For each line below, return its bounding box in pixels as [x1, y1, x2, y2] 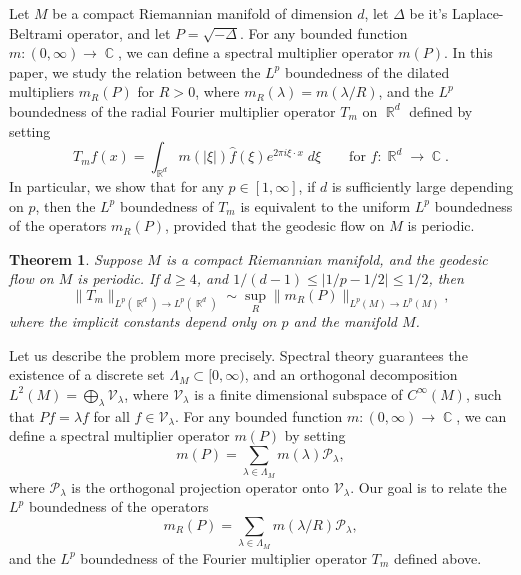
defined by [409, 100, 473, 121]
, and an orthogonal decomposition [244, 364, 458, 385]
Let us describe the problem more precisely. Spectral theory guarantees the [9, 344, 468, 365]
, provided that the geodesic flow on [165, 215, 385, 236]
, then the [35, 195, 96, 216]
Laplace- [451, 3, 504, 23]
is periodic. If [77, 268, 159, 289]
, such [465, 383, 502, 404]
